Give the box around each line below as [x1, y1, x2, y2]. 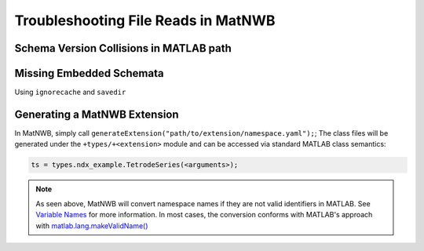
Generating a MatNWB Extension [14, 107, 180, 121]
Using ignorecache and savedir [14, 87, 126, 97]
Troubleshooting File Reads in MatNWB [14, 12, 276, 29]
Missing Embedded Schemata [14, 67, 164, 80]
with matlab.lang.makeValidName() [35, 220, 148, 231]
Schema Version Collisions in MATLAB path [14, 42, 232, 55]
